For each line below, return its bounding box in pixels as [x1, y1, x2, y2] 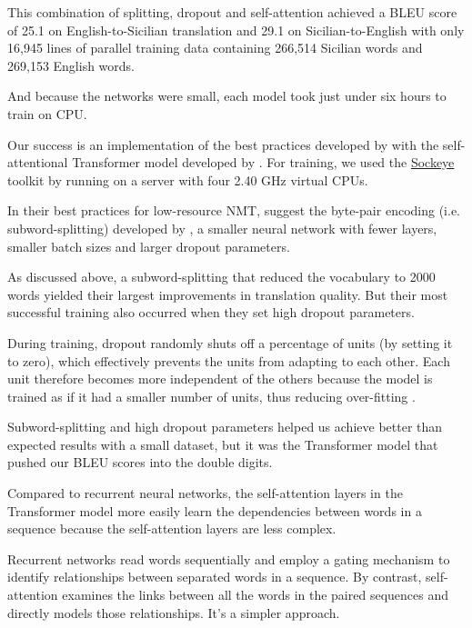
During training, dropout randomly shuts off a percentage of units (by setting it [7, 333, 453, 352]
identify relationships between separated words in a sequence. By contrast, [7, 567, 422, 586]
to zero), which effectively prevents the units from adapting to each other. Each [7, 351, 450, 370]
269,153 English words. [7, 55, 136, 75]
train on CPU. [7, 104, 87, 123]
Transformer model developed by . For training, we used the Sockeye [72, 153, 455, 172]
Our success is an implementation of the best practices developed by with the [7, 135, 439, 154]
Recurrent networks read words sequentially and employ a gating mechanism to [7, 549, 450, 568]
